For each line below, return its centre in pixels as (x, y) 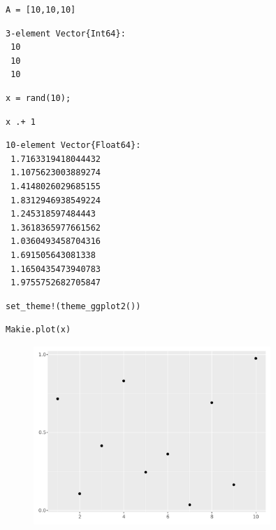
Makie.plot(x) (38, 330)
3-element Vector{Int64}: (66, 33)
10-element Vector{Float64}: (73, 145)
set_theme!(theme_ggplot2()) (73, 306)
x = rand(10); (38, 98)
